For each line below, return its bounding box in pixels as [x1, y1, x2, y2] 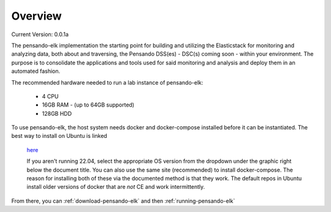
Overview [11, 9, 62, 23]
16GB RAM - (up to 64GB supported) [42, 101, 135, 108]
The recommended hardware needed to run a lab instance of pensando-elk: [11, 78, 204, 86]
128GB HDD [42, 110, 72, 117]
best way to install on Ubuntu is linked [11, 132, 107, 140]
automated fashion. [11, 67, 61, 75]
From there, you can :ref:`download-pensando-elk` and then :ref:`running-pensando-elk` [11, 197, 235, 205]
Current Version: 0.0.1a [11, 31, 69, 38]
